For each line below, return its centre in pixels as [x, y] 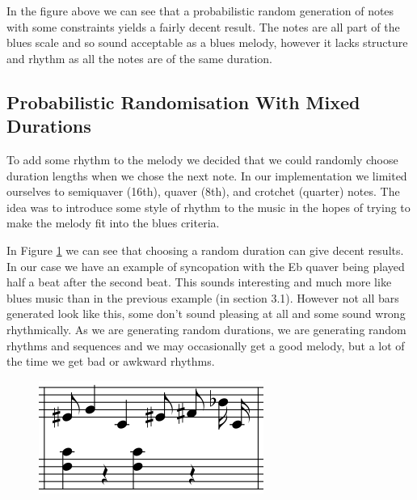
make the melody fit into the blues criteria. [113, 223]
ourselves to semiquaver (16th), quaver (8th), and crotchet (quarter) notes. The [203, 191]
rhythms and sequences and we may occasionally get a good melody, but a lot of [206, 345]
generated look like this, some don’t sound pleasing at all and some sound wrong [206, 314]
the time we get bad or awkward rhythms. [111, 361]
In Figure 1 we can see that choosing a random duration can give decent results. [205, 250]
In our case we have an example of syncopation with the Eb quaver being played [206, 266]
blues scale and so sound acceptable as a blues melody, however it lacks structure [207, 42]
